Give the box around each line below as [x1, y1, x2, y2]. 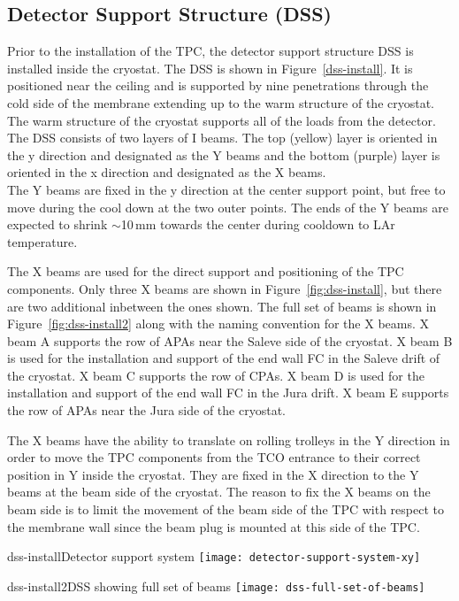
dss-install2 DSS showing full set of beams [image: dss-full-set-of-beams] [7, 576, 425, 595]
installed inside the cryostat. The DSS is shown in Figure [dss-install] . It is [7, 58, 413, 77]
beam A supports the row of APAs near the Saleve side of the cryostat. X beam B [7, 331, 453, 350]
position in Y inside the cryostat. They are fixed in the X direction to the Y [7, 465, 419, 483]
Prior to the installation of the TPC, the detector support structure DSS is [7, 42, 414, 60]
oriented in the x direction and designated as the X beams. [7, 163, 326, 181]
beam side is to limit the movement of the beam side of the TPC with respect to [7, 500, 444, 519]
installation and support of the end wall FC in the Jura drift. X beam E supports [7, 383, 449, 402]
